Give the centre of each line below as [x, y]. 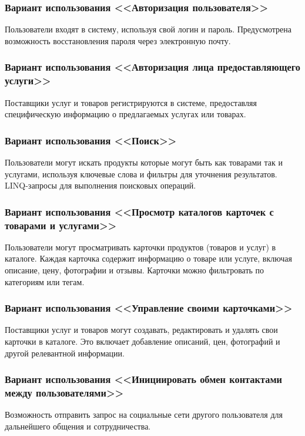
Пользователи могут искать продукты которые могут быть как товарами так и [144, 162]
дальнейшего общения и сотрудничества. [78, 426]
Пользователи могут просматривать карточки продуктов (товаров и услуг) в [140, 247]
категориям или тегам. [45, 281]
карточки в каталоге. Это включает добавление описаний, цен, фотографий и [143, 341]
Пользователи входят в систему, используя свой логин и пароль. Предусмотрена [148, 29]
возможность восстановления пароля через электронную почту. [118, 40]
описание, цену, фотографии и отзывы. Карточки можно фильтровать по [135, 270]
